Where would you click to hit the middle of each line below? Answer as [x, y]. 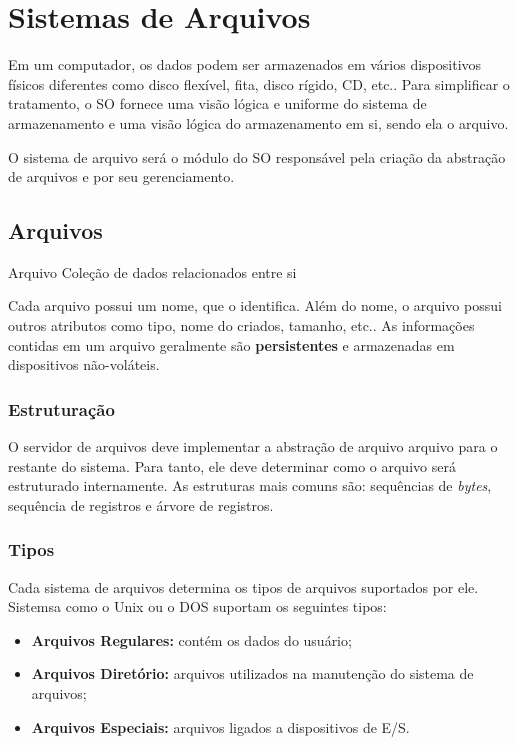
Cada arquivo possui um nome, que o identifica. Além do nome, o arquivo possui [255, 305]
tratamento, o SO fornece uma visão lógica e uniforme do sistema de [217, 103]
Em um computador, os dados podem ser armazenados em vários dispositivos [245, 64]
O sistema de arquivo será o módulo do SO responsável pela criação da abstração [257, 156]
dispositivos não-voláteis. [84, 364]
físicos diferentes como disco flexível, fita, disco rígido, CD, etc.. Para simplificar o [259, 83]
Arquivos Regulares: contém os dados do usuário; [191, 639]
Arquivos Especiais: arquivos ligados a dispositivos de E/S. [220, 726]
